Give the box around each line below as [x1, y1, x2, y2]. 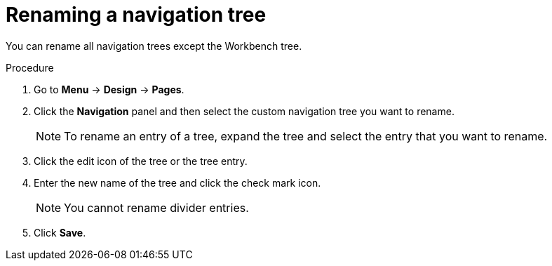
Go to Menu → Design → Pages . [34, 83, 184, 95]
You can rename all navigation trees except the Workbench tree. [6, 39, 302, 52]
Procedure [6, 61, 54, 74]
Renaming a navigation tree [6, 3, 267, 27]
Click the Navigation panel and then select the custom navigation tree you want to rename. [34, 105, 455, 117]
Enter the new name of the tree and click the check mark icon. [34, 176, 321, 189]
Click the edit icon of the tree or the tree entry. [34, 154, 248, 167]
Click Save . [34, 226, 86, 239]
